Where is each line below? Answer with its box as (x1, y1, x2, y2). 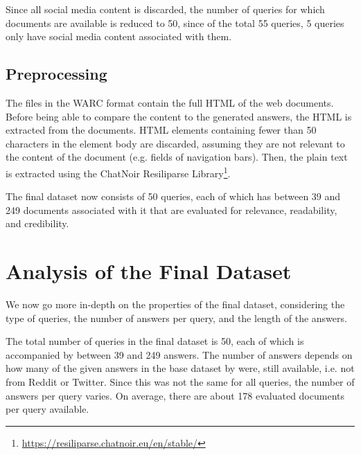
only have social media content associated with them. (6, 29, 232, 44)
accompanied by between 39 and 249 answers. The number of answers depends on (6, 347, 353, 362)
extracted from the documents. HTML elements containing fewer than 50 (6, 123, 317, 137)
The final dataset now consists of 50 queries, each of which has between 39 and (6, 189, 341, 204)
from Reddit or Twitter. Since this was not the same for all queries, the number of (6, 375, 355, 389)
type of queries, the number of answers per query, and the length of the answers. (6, 310, 347, 325)
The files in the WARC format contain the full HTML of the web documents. (6, 95, 334, 109)
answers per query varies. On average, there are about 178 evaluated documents (6, 388, 344, 402)
